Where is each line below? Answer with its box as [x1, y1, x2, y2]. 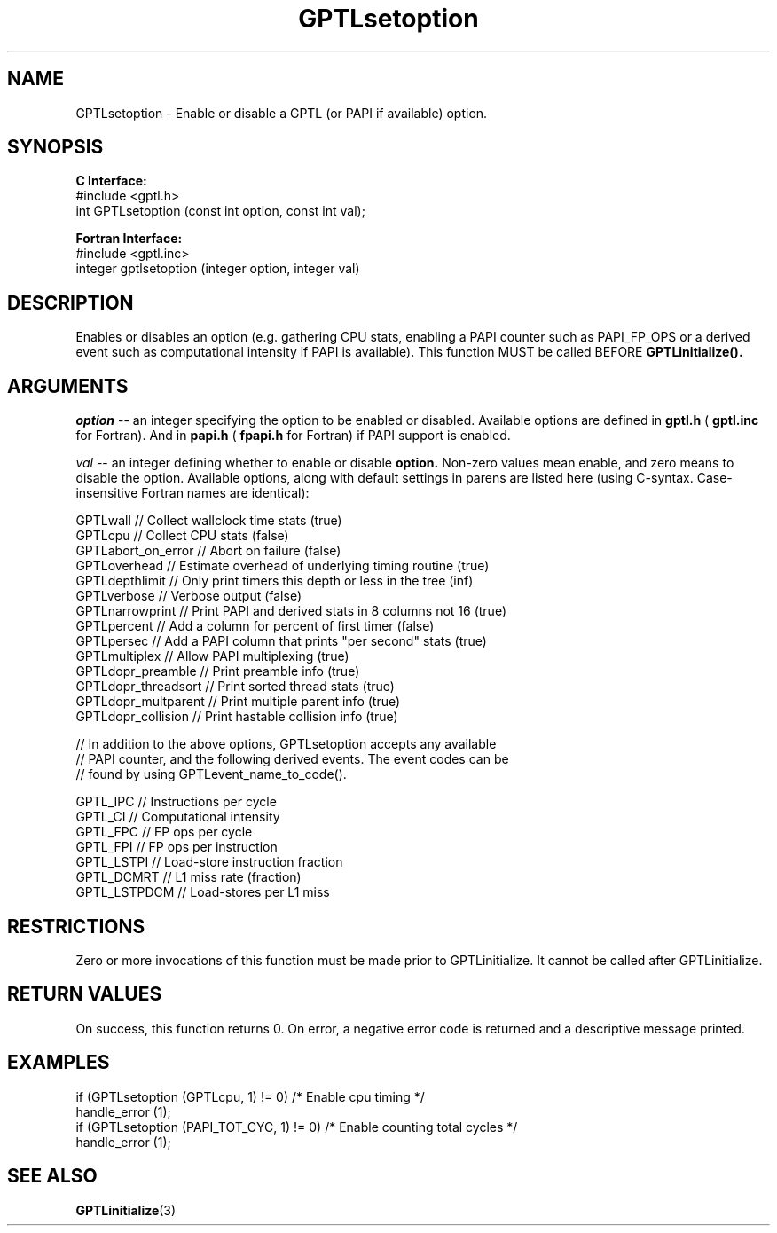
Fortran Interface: [75, 231, 183, 247]
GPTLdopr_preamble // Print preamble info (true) [75, 664, 360, 679]
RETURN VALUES [7, 983, 162, 1006]
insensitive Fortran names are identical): [75, 485, 310, 501]
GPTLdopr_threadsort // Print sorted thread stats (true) [75, 679, 395, 695]
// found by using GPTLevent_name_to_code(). [75, 766, 347, 782]
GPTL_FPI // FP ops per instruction [75, 839, 278, 855]
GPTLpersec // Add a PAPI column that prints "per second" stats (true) [75, 633, 487, 649]
